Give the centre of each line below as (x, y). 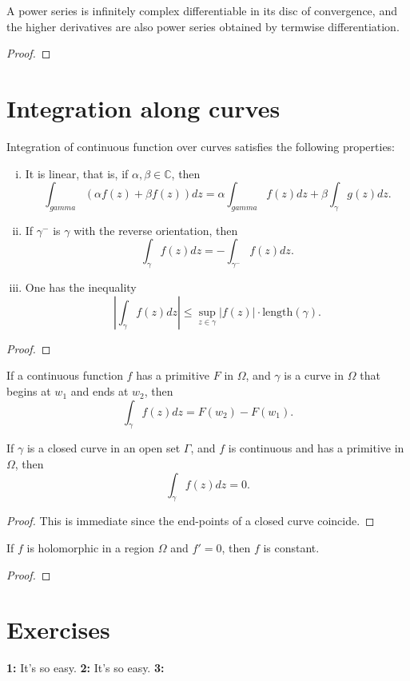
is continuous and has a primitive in (316, 448)
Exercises (58, 629)
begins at (29, 391)
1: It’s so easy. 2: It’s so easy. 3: (86, 668)
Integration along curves (143, 108)
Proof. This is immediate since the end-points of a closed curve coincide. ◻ (191, 521)
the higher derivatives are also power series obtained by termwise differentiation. (203, 26)
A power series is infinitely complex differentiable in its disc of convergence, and (202, 10)
